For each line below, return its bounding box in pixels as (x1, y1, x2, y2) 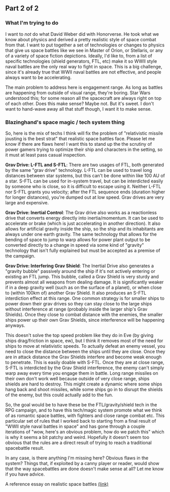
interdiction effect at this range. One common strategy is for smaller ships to (5, 295, 165, 301)
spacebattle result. (5, 445, 45, 451)
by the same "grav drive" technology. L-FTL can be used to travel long (5, 167, 152, 173)
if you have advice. (5, 471, 45, 477)
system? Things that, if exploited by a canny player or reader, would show (5, 460, 160, 466)
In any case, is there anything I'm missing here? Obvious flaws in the (5, 455, 149, 461)
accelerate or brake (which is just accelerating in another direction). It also (5, 220, 161, 226)
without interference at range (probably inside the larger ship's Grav (5, 306, 148, 312)
